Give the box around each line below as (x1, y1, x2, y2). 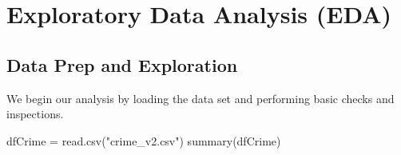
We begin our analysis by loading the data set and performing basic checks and (6, 89, 395, 106)
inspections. (6, 105, 64, 122)
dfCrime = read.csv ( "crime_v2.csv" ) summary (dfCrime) (6, 132, 281, 149)
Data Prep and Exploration (6, 52, 238, 77)
